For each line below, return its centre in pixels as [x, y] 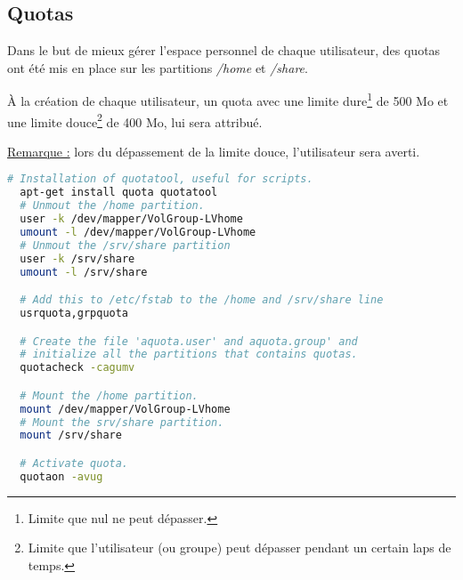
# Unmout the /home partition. [112, 206]
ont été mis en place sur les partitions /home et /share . [158, 67]
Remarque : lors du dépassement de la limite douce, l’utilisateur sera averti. [214, 151]
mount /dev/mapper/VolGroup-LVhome [125, 409]
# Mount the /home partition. [109, 395]
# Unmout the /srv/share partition [125, 245]
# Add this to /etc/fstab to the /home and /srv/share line [202, 300]
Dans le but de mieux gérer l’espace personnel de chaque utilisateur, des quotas [224, 50]
